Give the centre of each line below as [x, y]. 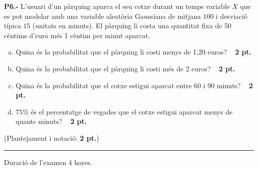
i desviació [232, 16]
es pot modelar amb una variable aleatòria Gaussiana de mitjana [102, 16]
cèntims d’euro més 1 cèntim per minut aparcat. [77, 35]
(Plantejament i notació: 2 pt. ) [52, 138]
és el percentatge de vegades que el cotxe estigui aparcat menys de [132, 111]
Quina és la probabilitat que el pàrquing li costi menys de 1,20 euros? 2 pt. [133, 52]
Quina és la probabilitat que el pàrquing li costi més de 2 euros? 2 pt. [126, 68]
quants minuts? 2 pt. [51, 121]
